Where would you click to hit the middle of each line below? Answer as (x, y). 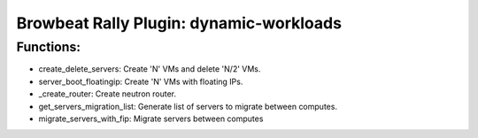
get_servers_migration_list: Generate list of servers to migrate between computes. (188, 106)
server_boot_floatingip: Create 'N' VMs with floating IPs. (141, 81)
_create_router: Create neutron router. (108, 94)
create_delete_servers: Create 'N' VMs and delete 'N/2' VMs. (150, 69)
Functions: (49, 47)
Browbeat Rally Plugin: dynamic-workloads (179, 23)
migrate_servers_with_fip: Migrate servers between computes (151, 119)
